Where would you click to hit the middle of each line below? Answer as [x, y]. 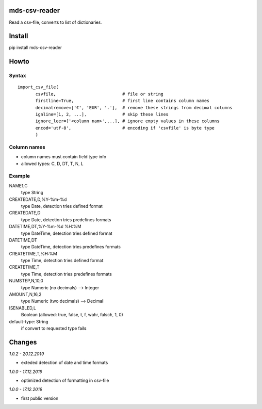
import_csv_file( [38, 87]
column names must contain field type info [64, 157]
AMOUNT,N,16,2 [25, 294]
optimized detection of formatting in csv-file [65, 380]
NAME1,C [18, 186]
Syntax [17, 76]
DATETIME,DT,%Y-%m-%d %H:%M [45, 227]
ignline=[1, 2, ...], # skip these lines [102, 114]
